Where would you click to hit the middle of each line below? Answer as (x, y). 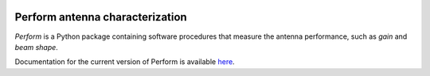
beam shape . (37, 47)
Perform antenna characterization (101, 17)
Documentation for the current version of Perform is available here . (125, 62)
